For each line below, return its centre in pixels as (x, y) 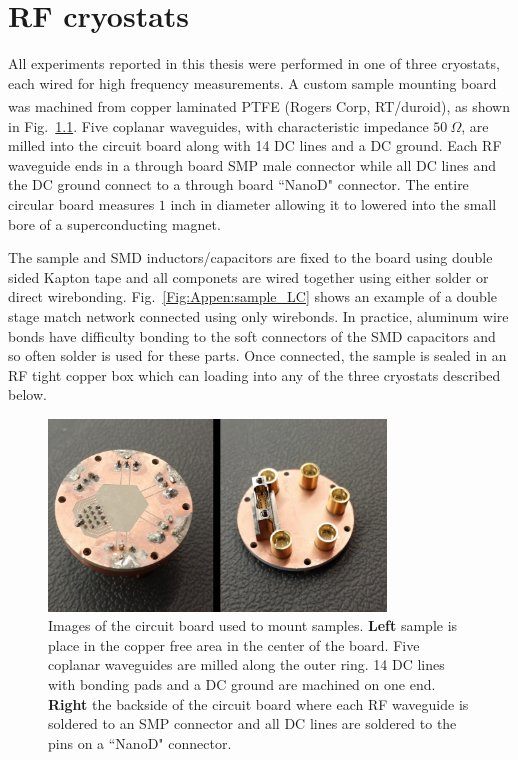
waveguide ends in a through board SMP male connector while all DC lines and (252, 164)
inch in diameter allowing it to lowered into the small (333, 203)
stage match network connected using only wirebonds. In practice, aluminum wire (258, 315)
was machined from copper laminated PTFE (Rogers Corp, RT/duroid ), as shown (259, 105)
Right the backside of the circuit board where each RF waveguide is (258, 703)
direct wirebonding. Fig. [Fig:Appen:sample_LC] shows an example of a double (253, 296)
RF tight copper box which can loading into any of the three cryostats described (254, 374)
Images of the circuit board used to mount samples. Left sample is (253, 625)
